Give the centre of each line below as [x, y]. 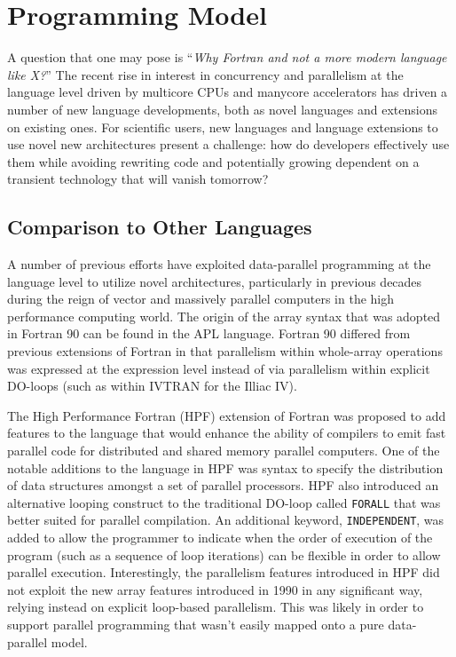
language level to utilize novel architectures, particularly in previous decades [215, 281]
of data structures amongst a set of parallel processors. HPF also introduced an [223, 485]
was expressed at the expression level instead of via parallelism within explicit [219, 368]
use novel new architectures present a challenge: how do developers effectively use [228, 144]
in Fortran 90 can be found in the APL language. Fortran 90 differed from [209, 333]
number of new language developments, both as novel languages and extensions [222, 109]
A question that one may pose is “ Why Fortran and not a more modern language [227, 57]
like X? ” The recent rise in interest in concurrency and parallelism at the [205, 74]
